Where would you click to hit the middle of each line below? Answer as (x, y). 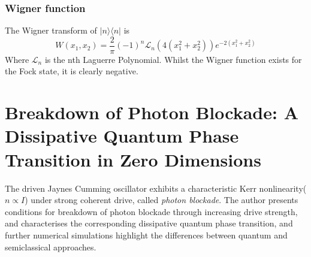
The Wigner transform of (51, 30)
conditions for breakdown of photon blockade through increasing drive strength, (151, 211)
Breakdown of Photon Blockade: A (152, 112)
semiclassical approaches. (51, 247)
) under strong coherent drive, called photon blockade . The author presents (161, 200)
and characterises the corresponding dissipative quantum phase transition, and (149, 223)
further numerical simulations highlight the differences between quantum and (146, 235)
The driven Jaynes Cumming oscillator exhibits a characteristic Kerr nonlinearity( (156, 188)
